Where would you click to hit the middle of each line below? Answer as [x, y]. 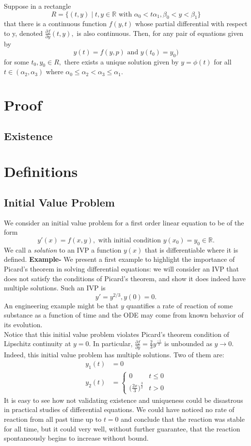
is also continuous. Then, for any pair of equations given [160, 33]
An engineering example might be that [61, 305]
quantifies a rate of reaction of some [180, 305]
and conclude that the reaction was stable [183, 419]
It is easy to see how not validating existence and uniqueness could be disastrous [124, 400]
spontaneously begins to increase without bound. [76, 438]
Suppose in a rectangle [38, 6]
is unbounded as [188, 343]
